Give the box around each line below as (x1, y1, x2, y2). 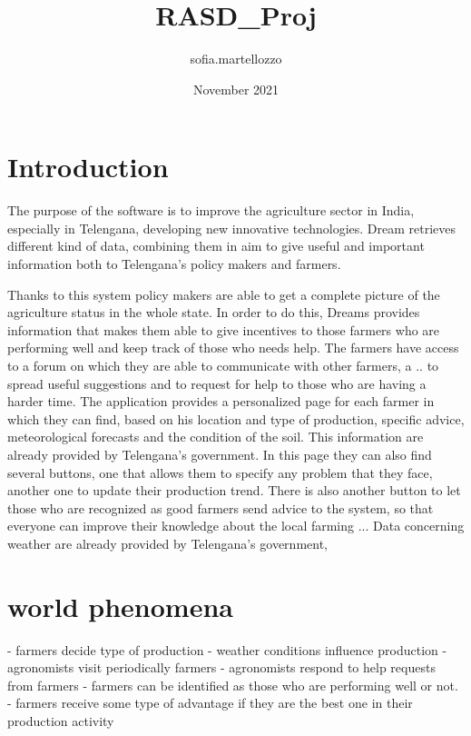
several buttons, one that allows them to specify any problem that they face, (7, 462, 433, 482)
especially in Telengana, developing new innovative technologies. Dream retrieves (7, 218, 456, 237)
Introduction (7, 148, 169, 185)
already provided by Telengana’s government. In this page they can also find (7, 444, 432, 463)
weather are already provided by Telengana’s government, (7, 533, 328, 552)
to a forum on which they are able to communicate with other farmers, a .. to (7, 356, 439, 374)
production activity (7, 711, 114, 731)
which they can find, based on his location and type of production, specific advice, (7, 409, 465, 428)
